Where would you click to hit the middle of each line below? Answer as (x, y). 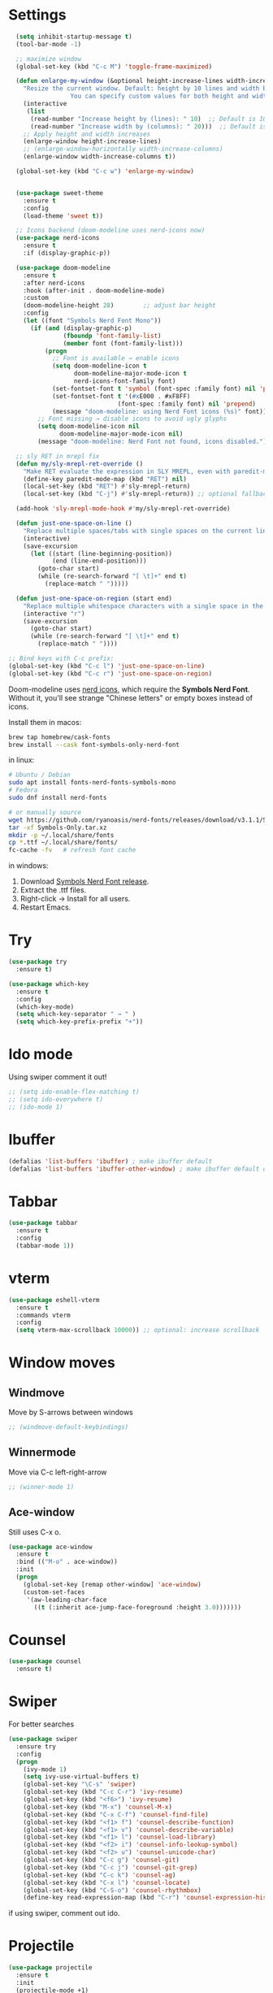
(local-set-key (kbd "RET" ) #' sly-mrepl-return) (107, 486)
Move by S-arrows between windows (71, 1413)
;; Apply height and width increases (87, 134)
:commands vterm (43, 1315)
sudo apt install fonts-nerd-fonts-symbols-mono (92, 783)
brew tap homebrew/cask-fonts (60, 737)
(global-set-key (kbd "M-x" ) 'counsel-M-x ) (98, 1807)
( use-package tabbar (43, 1223)
